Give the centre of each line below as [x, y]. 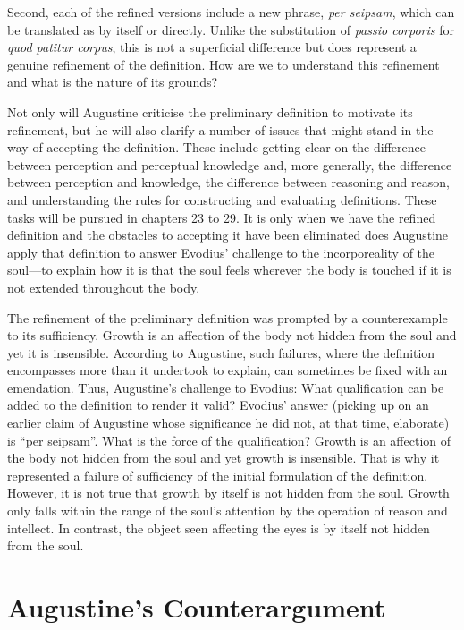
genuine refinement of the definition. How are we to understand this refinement [224, 64]
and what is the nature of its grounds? [113, 82]
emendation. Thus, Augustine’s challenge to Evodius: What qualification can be [226, 387]
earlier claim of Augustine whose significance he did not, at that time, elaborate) [228, 423]
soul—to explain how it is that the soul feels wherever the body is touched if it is [229, 270]
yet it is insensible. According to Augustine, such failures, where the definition [221, 352]
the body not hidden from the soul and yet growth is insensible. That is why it [224, 458]
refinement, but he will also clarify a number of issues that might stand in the [220, 129]
